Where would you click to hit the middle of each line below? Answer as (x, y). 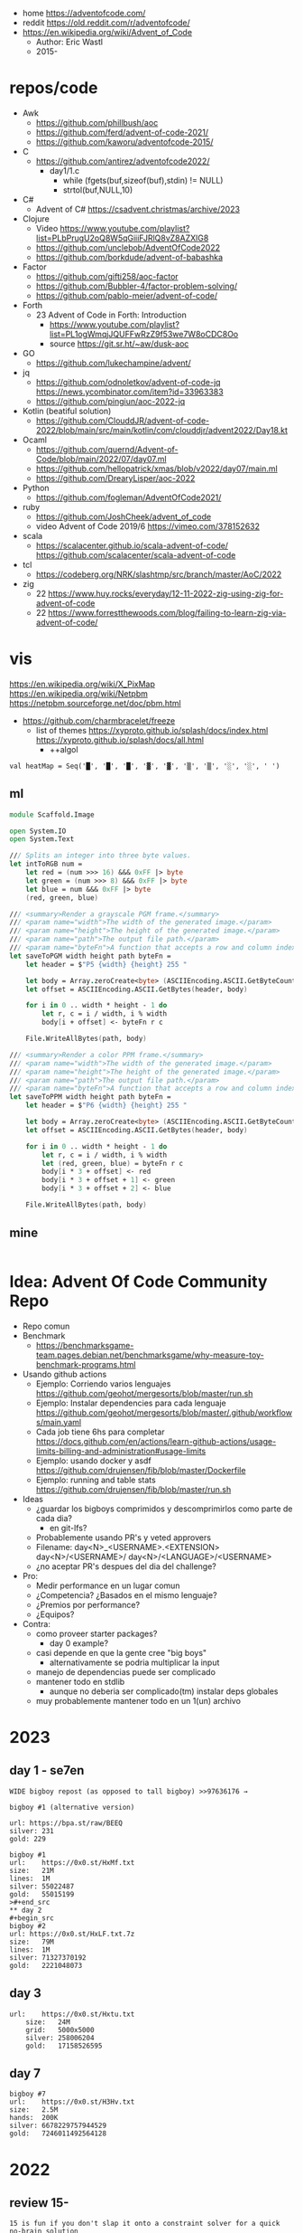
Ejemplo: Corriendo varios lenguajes (103, 1384)
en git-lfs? (68, 1528)
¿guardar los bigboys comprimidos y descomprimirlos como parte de (164, 1509)
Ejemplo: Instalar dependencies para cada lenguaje (131, 1403)
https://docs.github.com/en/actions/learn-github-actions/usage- (156, 1441)
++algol (64, 749)
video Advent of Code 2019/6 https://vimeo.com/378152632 (147, 526)
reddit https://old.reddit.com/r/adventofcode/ (106, 23)
